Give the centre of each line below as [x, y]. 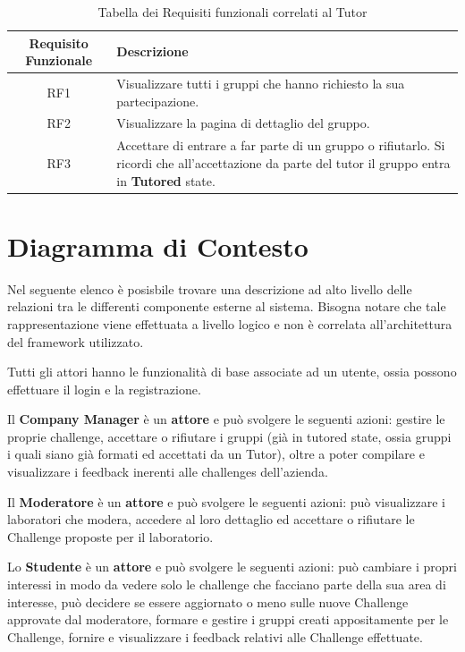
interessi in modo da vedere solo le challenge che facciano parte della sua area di [227, 584]
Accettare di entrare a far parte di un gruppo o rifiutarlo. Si [281, 145]
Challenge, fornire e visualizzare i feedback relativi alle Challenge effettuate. [215, 636]
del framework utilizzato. [76, 341]
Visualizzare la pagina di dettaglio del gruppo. [243, 123]
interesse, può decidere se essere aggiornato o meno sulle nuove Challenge [208, 601]
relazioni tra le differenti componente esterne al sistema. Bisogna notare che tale [227, 306]
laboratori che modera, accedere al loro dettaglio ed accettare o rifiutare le [211, 519]
